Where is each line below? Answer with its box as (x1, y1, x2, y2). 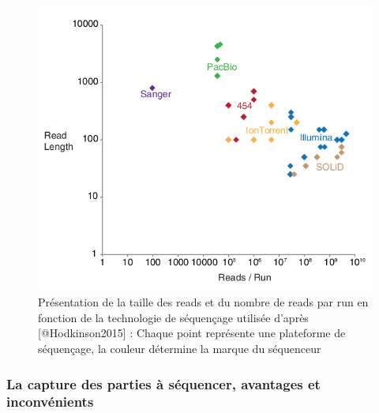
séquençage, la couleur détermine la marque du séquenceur (38, 340, 321, 357)
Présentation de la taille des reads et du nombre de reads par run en (38, 294, 369, 310)
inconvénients (6, 392, 94, 411)
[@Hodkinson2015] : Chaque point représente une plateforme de (38, 325, 346, 341)
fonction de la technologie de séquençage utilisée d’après (38, 309, 309, 325)
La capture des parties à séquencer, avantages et (6, 374, 321, 393)
